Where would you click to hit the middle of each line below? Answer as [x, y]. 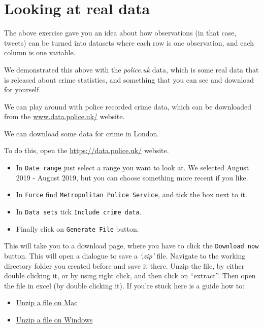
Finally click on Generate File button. [77, 228]
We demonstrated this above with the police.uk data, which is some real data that [131, 69]
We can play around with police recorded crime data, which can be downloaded [128, 106]
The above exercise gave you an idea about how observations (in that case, [120, 33]
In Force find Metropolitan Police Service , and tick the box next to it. [131, 194]
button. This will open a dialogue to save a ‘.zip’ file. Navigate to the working [125, 255]
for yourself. [23, 89]
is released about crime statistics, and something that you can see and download [129, 79]
